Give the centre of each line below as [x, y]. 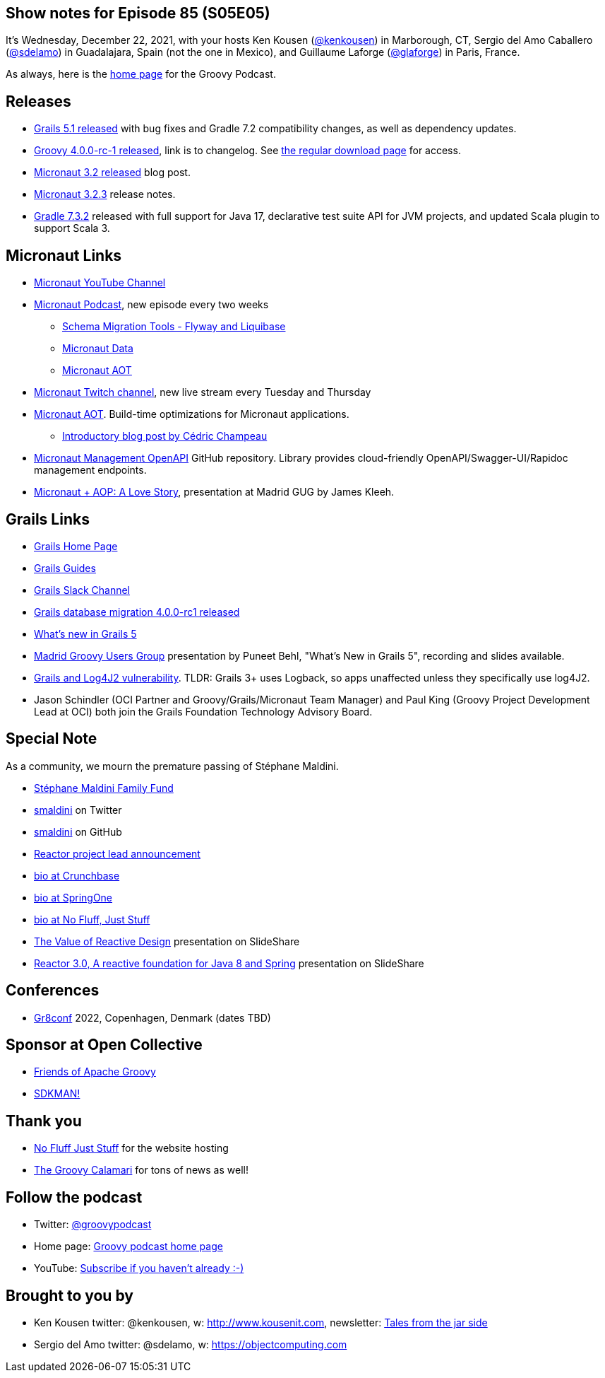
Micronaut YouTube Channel [100, 283]
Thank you [44, 1121]
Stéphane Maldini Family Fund [104, 788]
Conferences [53, 991]
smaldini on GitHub [78, 831]
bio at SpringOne [73, 897]
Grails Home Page [76, 546]
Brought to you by [70, 1295]
